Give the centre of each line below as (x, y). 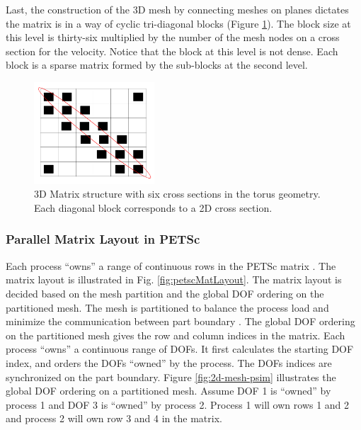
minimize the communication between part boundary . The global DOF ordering (180, 321)
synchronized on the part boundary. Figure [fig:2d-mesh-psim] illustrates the (171, 377)
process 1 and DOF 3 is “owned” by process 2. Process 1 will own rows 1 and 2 (178, 404)
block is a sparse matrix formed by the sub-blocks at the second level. (157, 65)
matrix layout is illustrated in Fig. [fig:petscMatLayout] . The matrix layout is (174, 279)
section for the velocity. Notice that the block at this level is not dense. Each (172, 51)
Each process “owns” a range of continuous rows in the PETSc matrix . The (171, 265)
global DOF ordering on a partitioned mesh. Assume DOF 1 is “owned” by (168, 391)
